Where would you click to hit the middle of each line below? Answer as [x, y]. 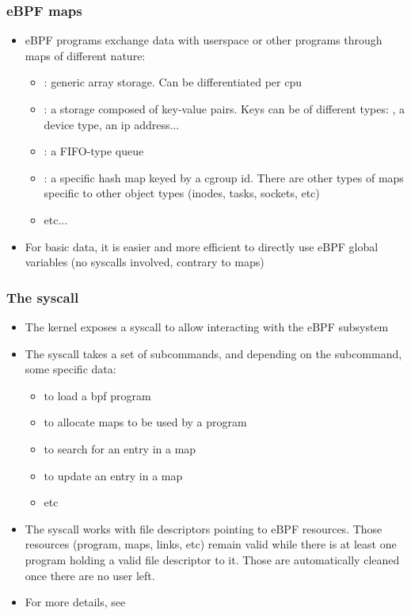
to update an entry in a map [113, 475]
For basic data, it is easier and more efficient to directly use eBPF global [202, 246]
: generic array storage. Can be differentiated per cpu [173, 82]
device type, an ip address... [112, 124]
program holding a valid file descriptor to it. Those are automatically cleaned [212, 559]
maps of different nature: [85, 55]
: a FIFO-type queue [94, 151]
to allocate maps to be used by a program [145, 422]
